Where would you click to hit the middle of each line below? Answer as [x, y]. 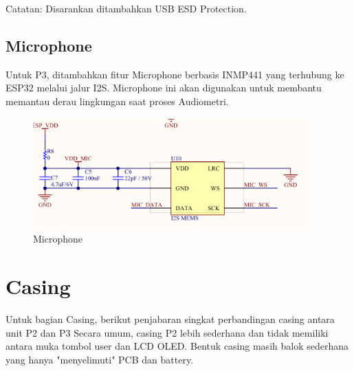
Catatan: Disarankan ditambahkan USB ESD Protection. [126, 8]
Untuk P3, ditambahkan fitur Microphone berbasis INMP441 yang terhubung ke [175, 74]
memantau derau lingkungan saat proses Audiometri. [117, 101]
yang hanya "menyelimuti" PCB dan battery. [100, 359]
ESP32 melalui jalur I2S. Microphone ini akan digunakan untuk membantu [164, 88]
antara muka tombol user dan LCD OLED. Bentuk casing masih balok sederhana [177, 346]
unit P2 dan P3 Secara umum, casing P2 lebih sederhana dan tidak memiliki [167, 332]
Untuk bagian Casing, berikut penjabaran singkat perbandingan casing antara [170, 318]
